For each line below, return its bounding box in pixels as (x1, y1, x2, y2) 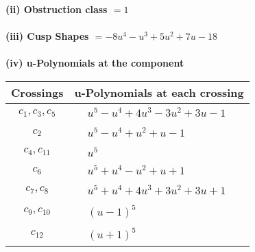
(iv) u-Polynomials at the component (5, 56, 184, 70)
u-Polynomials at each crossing (74, 84, 244, 100)
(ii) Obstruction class (5, 2, 108, 16)
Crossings (11, 84, 64, 100)
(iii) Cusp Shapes (5, 29, 89, 43)
